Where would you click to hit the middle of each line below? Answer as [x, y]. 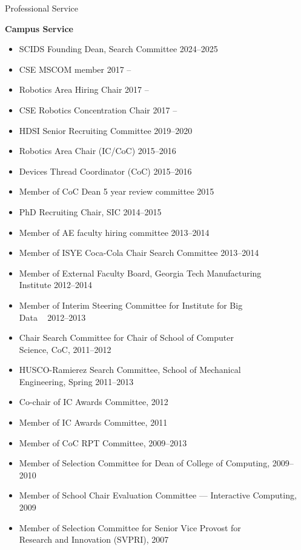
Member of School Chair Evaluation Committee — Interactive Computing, [158, 495]
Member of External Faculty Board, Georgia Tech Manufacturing [140, 273]
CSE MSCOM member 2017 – [75, 69]
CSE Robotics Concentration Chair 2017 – [98, 109]
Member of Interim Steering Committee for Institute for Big [131, 305]
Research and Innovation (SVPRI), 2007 [94, 539]
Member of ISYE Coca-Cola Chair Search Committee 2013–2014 [139, 253]
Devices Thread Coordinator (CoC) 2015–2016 [105, 171]
